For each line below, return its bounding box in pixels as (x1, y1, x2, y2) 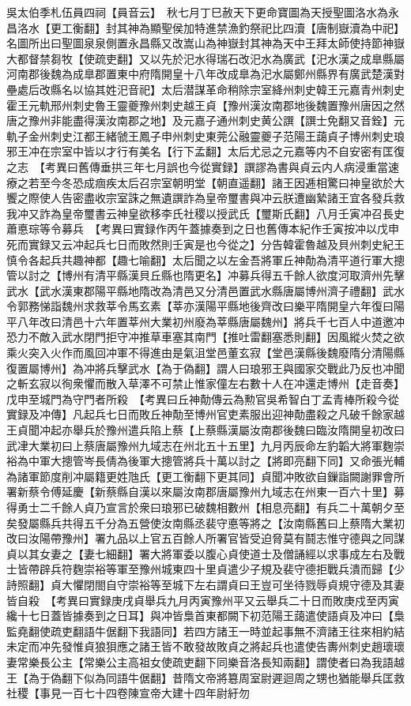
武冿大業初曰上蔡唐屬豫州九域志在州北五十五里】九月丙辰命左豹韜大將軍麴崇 (6, 437, 405, 453)
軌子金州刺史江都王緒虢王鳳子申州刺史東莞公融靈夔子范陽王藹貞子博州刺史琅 (6, 127, 405, 144)
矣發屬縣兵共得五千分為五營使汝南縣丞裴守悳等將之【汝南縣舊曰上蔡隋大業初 (6, 514, 405, 531)
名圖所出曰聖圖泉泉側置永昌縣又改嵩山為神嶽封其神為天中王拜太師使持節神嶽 (6, 35, 405, 51)
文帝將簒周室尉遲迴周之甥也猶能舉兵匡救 (194, 669, 405, 685)
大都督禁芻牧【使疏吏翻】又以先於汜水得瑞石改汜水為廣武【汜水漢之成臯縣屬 (6, 50, 405, 66)
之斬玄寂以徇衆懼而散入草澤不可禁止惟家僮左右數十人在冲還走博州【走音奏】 (6, 375, 405, 392)
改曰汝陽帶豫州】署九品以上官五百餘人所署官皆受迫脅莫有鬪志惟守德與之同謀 (6, 530, 405, 546)
